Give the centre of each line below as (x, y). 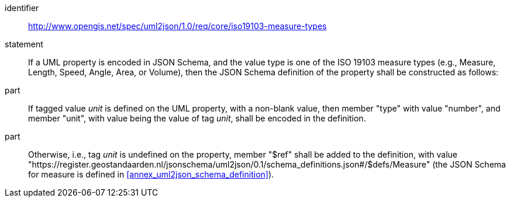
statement (24, 44)
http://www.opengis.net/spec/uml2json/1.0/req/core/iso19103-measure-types (178, 26)
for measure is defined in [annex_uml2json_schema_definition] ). (151, 174)
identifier (22, 8)
